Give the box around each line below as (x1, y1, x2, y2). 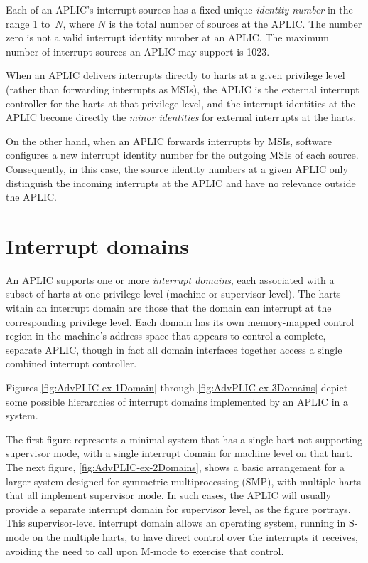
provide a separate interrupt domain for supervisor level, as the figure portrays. (6, 501, 351, 516)
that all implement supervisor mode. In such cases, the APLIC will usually (6, 488, 331, 503)
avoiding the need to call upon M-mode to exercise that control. (6, 543, 284, 558)
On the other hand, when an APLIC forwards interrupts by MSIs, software (6, 133, 332, 148)
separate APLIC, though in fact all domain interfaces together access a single (6, 342, 342, 357)
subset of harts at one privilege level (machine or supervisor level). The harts (6, 286, 341, 301)
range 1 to (6, 16, 50, 31)
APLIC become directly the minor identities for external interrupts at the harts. (6, 110, 357, 125)
